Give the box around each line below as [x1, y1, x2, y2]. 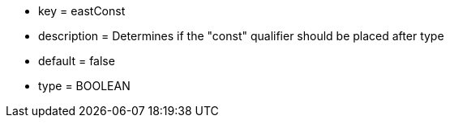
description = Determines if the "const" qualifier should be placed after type [38, 29, 444, 43]
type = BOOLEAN [38, 79, 131, 93]
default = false [38, 54, 115, 68]
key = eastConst [38, 4, 126, 18]
